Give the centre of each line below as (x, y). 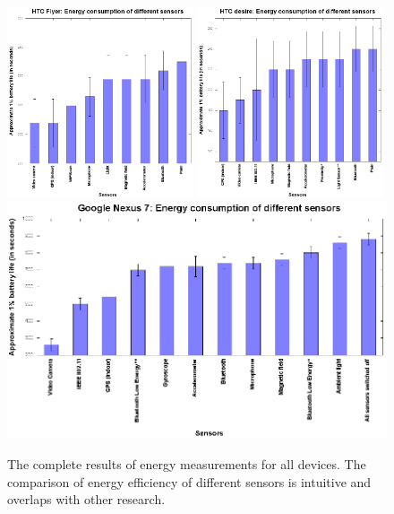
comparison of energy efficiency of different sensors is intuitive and (189, 481)
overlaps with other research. (86, 499)
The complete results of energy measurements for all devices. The (187, 464)
